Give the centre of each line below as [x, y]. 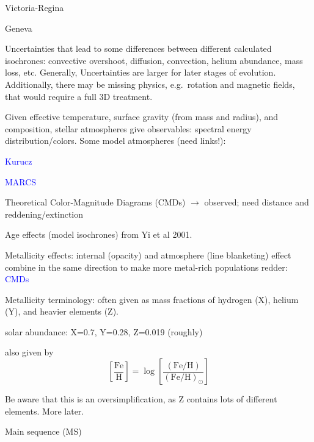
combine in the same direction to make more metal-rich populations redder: [146, 267]
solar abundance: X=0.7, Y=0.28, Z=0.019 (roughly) [104, 331]
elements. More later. [45, 411]
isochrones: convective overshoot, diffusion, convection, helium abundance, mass [154, 60]
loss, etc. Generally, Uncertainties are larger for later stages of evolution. [141, 72]
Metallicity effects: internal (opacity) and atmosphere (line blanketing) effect [148, 255]
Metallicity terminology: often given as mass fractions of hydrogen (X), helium [152, 299]
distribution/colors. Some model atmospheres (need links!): [115, 141]
